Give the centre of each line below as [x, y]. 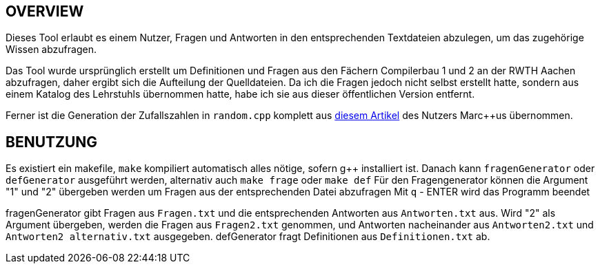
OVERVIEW [45, 11]
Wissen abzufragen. [51, 50]
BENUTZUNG [52, 142]
